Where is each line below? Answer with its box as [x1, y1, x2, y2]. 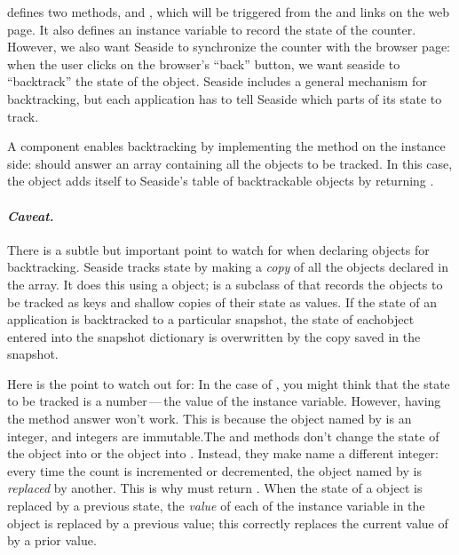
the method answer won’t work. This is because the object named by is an [7, 409, 412, 428]
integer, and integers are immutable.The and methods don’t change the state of [7, 426, 439, 445]
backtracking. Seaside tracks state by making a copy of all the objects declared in [7, 258, 449, 276]
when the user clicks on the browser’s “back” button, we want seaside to [7, 54, 400, 73]
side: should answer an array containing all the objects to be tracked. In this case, [7, 154, 453, 172]
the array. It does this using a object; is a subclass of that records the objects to [7, 274, 443, 293]
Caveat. [7, 206, 54, 225]
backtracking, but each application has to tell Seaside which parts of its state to [7, 89, 442, 107]
